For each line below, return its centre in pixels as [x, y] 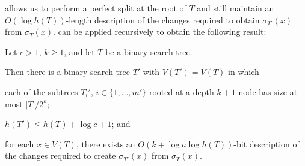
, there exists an [106, 144]
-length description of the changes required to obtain [163, 19]
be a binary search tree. [149, 51]
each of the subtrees [42, 91]
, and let [79, 51]
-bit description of [266, 144]
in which [244, 72]
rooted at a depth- [183, 91]
